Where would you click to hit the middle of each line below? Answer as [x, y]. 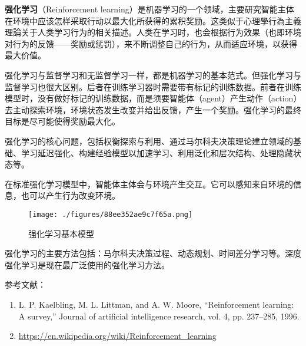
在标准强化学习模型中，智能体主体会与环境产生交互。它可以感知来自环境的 [149, 184]
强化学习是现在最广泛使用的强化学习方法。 [87, 264]
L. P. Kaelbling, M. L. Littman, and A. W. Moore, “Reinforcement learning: [156, 304]
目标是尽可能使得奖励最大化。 [62, 121]
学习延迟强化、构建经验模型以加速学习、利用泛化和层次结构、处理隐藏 [157, 152]
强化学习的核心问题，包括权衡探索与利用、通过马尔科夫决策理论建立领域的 [149, 141]
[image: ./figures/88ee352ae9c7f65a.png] [111, 214]
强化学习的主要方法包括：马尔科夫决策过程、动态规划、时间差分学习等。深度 [153, 253]
